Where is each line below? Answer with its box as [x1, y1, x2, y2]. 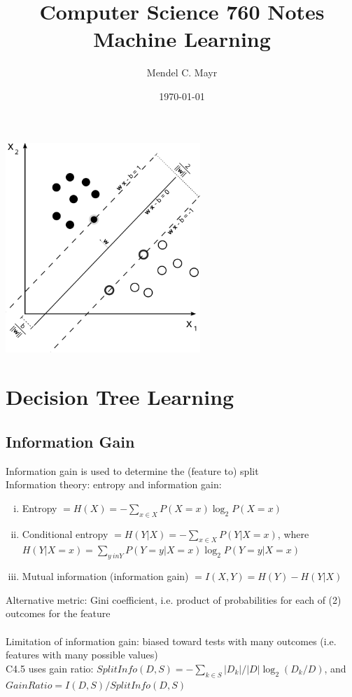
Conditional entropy [22, 526, 108, 541]
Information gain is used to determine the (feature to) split [6, 463, 259, 478]
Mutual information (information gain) [22, 569, 189, 584]
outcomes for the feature [6, 606, 111, 621]
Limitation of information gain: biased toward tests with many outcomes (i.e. [6, 633, 337, 648]
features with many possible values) [6, 647, 158, 662]
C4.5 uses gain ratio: [6, 661, 94, 675]
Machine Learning [93, 25, 271, 53]
